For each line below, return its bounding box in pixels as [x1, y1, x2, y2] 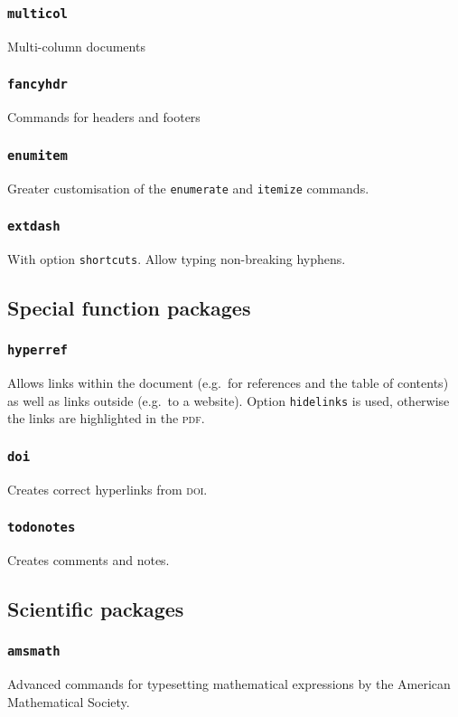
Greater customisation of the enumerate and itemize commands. [7, 178, 369, 197]
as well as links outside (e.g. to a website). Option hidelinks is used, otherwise [7, 391, 450, 410]
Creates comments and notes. [7, 551, 170, 570]
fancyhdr [7, 77, 68, 92]
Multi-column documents [7, 36, 145, 55]
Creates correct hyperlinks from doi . [7, 479, 208, 498]
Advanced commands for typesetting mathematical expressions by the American [7, 675, 451, 693]
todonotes [7, 520, 76, 535]
